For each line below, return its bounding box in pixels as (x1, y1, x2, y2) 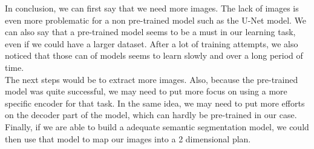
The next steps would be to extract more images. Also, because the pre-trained (5, 73, 298, 85)
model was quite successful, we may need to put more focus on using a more (5, 85, 287, 98)
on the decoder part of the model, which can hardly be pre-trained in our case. (5, 108, 297, 121)
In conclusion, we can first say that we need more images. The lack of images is (5, 2, 299, 14)
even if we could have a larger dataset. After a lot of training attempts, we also (5, 37, 298, 50)
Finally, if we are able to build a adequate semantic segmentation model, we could (5, 120, 309, 133)
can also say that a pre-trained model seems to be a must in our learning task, (5, 25, 296, 38)
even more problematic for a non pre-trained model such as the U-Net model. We (5, 13, 307, 26)
